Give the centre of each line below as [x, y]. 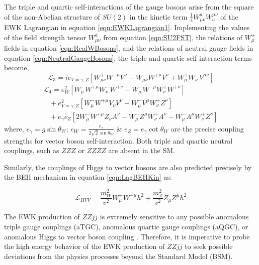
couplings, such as [32, 150]
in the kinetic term [158, 16]
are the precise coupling [207, 128]
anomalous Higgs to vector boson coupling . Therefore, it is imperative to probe [127, 236]
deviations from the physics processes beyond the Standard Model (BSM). [118, 256]
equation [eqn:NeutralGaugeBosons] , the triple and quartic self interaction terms [128, 57]
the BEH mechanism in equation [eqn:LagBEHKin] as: [88, 177]
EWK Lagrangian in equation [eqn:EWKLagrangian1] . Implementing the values [127, 27]
